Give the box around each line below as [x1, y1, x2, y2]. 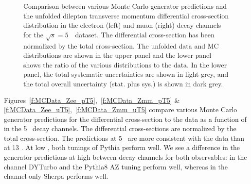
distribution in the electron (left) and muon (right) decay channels [23, 20, 221, 30]
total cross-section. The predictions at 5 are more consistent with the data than [4, 133, 245, 143]
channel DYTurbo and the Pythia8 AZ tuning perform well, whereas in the [4, 161, 228, 171]
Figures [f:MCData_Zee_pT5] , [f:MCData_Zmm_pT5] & [4, 95, 180, 105]
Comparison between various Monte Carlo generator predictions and [23, 1, 227, 11]
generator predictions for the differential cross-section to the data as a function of [4, 114, 247, 124]
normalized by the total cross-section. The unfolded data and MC [23, 40, 219, 50]
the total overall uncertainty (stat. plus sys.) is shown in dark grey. [23, 78, 223, 88]
